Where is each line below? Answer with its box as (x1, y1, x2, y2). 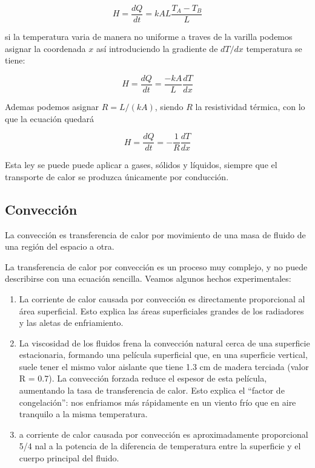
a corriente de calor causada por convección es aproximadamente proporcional (19, 427, 308, 440)
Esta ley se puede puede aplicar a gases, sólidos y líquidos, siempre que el (5, 158, 277, 171)
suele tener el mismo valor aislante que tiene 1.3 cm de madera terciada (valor (19, 360, 309, 372)
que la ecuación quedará (5, 112, 94, 125)
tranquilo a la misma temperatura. (19, 408, 148, 420)
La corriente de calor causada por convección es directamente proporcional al (19, 292, 305, 305)
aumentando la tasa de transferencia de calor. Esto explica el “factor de (19, 384, 285, 397)
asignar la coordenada (5, 42, 86, 54)
